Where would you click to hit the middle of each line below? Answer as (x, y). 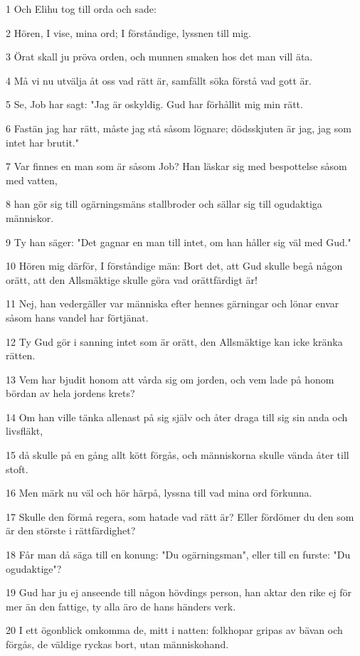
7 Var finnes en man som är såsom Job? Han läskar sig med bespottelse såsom (176, 166)
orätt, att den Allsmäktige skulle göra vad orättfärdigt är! (132, 279)
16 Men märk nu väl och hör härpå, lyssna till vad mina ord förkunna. (159, 493)
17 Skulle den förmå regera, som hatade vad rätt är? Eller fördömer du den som (180, 516)
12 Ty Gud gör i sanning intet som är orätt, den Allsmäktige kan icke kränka (174, 341)
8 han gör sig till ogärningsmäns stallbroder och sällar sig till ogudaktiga (164, 204)
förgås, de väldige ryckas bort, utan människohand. (117, 644)
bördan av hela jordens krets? (70, 393)
